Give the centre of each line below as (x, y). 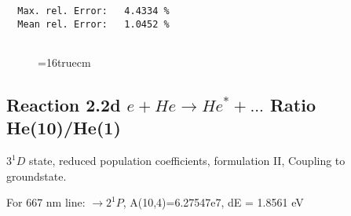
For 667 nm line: (46, 202)
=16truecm (64, 62)
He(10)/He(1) (64, 128)
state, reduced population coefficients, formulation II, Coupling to (187, 161)
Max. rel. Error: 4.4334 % (93, 11)
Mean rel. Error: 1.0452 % (93, 24)
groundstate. (37, 176)
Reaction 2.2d (64, 104)
